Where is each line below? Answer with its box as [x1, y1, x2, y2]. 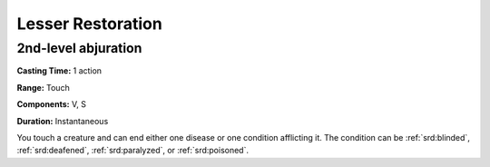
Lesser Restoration [16, 14, 162, 34]
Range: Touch [16, 82, 70, 93]
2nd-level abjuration [16, 40, 142, 56]
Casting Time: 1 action [16, 65, 103, 76]
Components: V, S [16, 99, 86, 110]
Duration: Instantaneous [16, 115, 109, 126]
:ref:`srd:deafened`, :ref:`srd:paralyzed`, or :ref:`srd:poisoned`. [16, 145, 250, 156]
